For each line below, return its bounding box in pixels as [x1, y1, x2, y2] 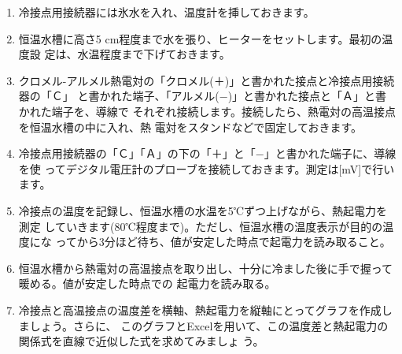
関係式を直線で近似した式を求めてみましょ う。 [18, 333, 264, 349]
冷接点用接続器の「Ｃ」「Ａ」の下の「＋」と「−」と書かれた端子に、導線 [18, 145, 396, 162]
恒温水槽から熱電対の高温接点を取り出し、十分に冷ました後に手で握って [18, 259, 393, 276]
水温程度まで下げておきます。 [77, 46, 231, 62]
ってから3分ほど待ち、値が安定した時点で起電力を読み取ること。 [55, 233, 391, 250]
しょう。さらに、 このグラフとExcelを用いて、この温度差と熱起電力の [29, 317, 389, 334]
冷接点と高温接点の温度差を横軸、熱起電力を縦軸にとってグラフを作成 [18, 301, 382, 318]
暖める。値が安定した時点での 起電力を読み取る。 [18, 275, 276, 292]
